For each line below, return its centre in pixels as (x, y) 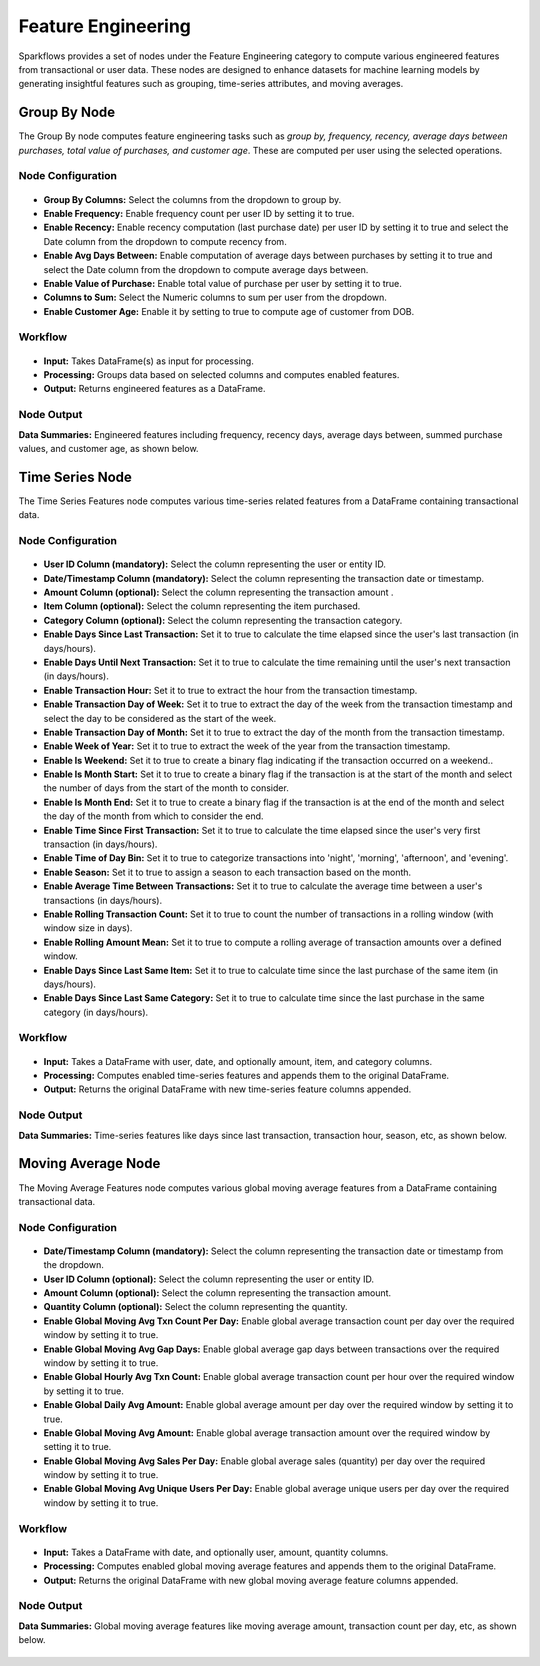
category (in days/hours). (96, 1012)
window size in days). (88, 928)
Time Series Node (75, 476)
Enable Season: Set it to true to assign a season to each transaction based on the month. (227, 872)
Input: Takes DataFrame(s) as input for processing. (148, 361)
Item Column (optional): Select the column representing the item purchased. (202, 606)
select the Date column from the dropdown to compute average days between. (206, 269)
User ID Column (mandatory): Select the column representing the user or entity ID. (215, 564)
